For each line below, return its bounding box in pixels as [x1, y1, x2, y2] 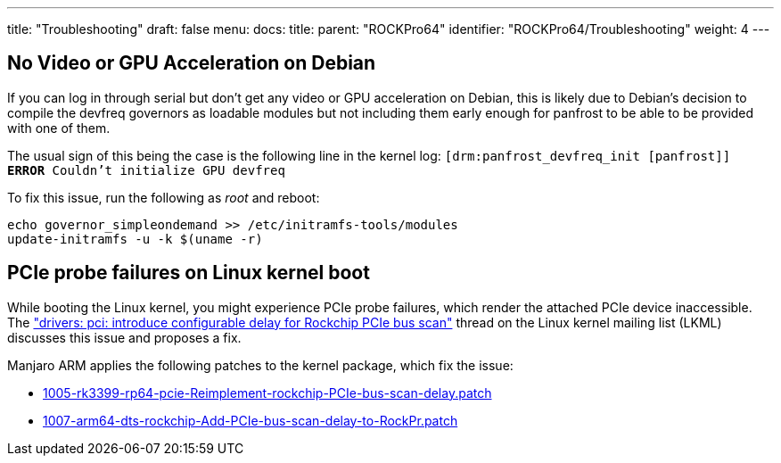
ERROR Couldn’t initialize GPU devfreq [7, 162, 285, 178]
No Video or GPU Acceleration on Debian [7, 52, 376, 75]
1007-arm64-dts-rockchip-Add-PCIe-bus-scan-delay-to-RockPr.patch [43, 412, 458, 428]
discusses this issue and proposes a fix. [7, 329, 242, 345]
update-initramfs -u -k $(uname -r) [7, 231, 263, 246]
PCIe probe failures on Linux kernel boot [7, 261, 370, 285]
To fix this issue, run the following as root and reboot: [7, 189, 320, 205]
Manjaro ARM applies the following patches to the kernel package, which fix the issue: [7, 357, 514, 373]
